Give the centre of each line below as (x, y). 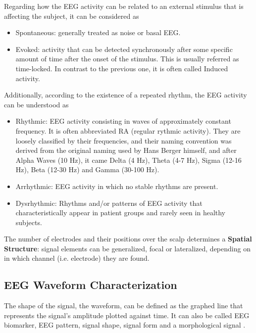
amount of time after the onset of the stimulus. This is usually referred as (127, 59)
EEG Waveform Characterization (91, 285)
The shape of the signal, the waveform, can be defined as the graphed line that (124, 306)
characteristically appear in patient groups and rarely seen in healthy (121, 213)
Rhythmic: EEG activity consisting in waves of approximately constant (123, 121)
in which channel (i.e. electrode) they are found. (77, 258)
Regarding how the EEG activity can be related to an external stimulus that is (124, 6)
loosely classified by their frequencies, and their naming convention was (124, 140)
